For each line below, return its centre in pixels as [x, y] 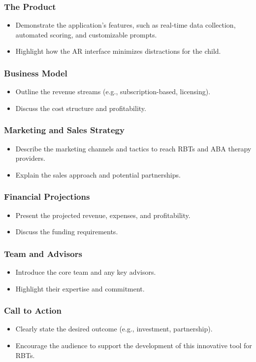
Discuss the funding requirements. [67, 232]
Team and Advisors [43, 253]
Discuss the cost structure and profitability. [81, 108]
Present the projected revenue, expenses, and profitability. [103, 215]
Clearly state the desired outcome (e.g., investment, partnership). [114, 329]
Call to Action [33, 310]
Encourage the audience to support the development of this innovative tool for [134, 345]
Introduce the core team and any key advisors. [86, 272]
